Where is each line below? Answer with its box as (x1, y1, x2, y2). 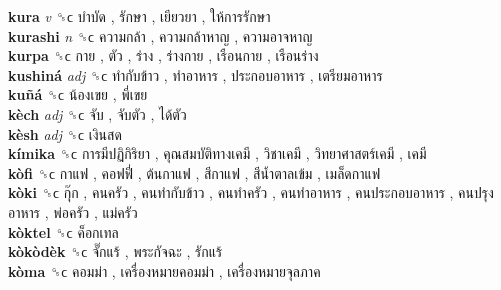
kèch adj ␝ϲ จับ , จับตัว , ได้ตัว (8, 103, 187, 124)
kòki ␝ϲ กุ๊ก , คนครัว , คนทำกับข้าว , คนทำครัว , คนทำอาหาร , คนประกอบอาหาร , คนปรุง (8, 182, 494, 203)
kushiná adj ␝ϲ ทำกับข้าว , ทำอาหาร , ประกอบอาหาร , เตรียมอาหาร (8, 64, 383, 85)
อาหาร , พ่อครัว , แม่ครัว (8, 201, 138, 222)
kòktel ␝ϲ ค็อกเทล (8, 221, 119, 242)
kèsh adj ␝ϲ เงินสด (8, 123, 122, 144)
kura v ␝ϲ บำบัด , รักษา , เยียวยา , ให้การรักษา (8, 6, 271, 26)
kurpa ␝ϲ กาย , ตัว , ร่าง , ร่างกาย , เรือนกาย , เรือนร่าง (8, 45, 319, 66)
